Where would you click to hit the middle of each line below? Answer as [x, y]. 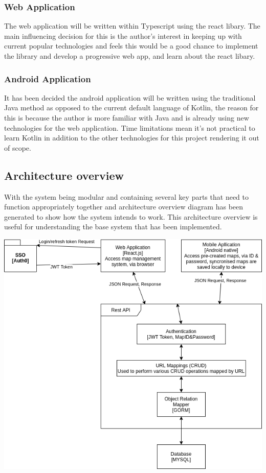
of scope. [18, 147]
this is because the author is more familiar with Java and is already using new [127, 117]
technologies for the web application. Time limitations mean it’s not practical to [130, 127]
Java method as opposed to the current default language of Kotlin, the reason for [131, 108]
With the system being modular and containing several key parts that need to [126, 196]
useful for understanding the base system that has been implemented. [113, 227]
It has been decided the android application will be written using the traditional [130, 97]
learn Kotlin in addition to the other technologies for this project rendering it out [132, 138]
